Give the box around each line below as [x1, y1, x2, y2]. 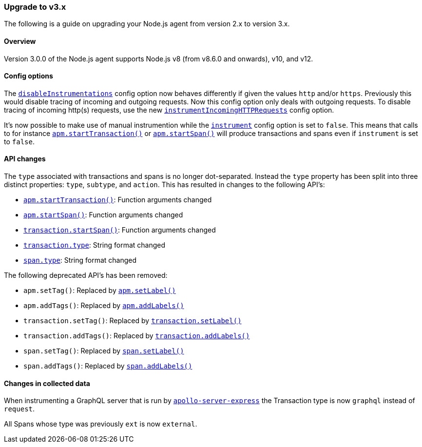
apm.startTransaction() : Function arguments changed [23, 195, 212, 204]
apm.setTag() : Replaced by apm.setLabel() [23, 286, 176, 295]
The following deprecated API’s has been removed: [4, 271, 168, 280]
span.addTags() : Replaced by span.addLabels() [23, 362, 192, 370]
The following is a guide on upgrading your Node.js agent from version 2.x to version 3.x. [4, 19, 290, 28]
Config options [4, 72, 53, 80]
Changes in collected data [4, 379, 90, 388]
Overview [4, 37, 36, 45]
